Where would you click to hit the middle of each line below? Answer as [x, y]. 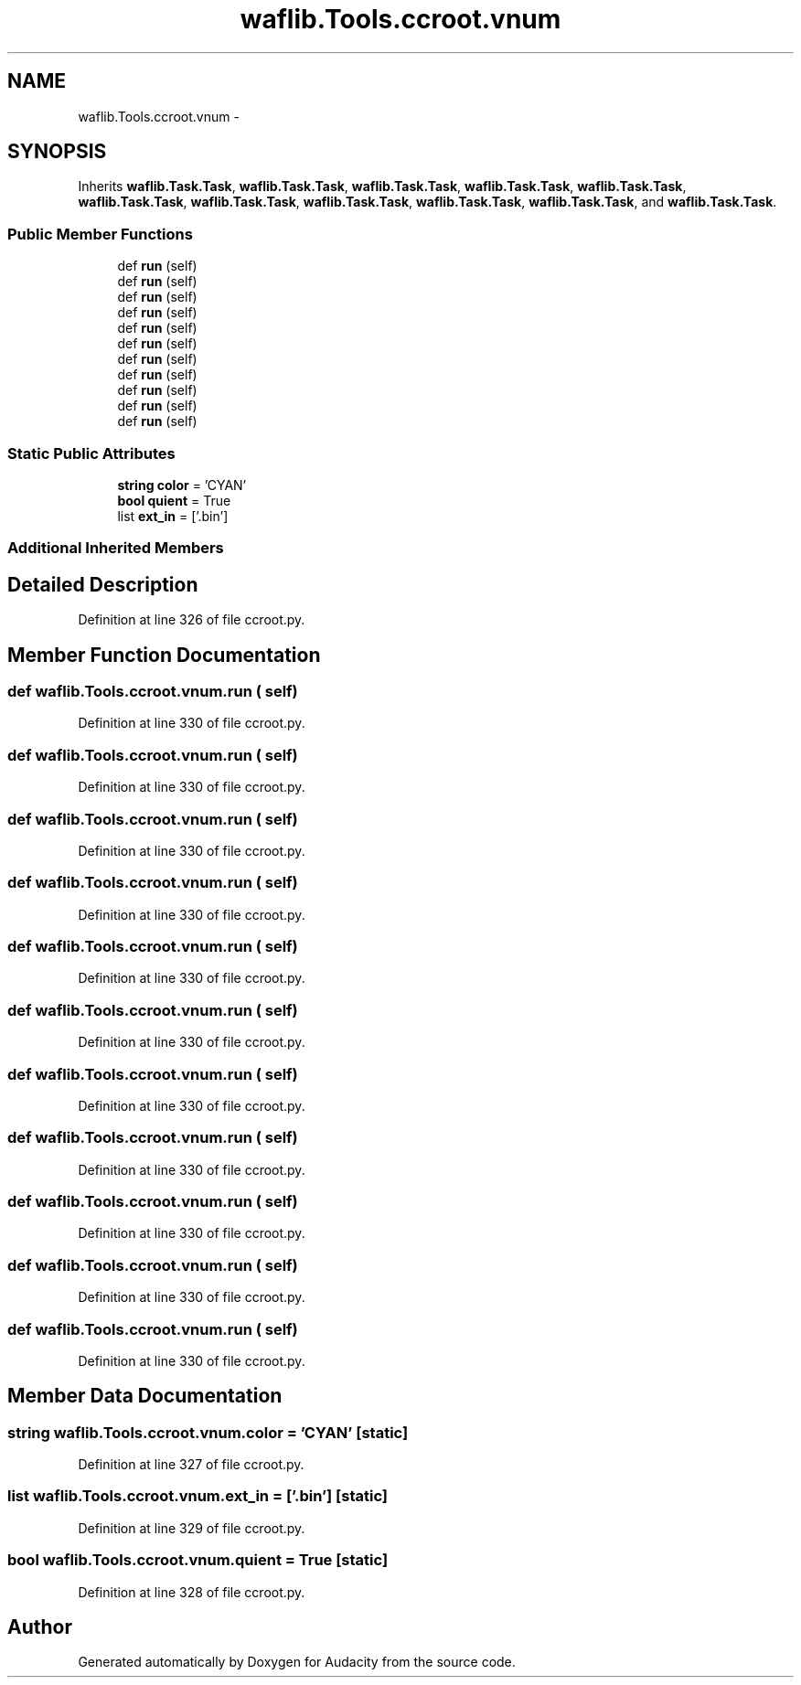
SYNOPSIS [57, 152]
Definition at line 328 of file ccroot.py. [192, 1592]
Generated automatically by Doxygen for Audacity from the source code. [297, 1662]
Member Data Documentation [145, 1396]
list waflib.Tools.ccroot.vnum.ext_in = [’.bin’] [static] [198, 1496]
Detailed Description [103, 584]
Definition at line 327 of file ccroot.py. [191, 1465]
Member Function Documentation [164, 655]
